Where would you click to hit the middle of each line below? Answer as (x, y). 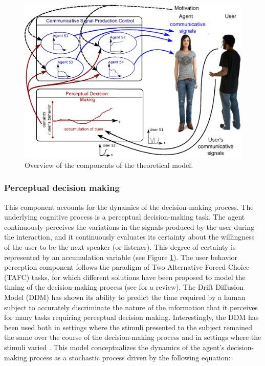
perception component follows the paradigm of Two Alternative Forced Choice (127, 267)
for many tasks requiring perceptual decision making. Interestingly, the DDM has (131, 317)
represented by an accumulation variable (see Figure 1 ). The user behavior (121, 257)
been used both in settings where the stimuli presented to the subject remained (128, 327)
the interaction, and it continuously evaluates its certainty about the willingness (129, 237)
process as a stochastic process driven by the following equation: (130, 357)
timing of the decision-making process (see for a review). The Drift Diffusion (124, 287)
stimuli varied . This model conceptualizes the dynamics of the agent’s (114, 347)
